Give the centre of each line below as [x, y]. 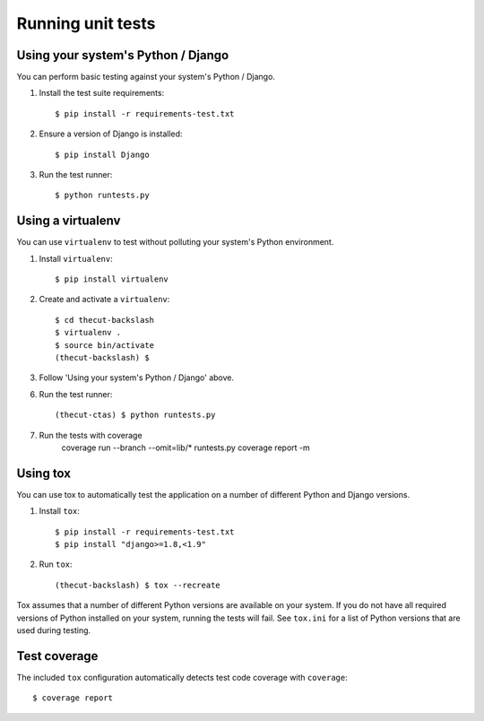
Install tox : [59, 511]
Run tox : [56, 564]
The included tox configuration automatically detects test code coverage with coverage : [182, 677]
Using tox [44, 473]
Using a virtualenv [69, 221]
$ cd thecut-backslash [105, 320]
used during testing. [54, 630]
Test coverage [57, 656]
